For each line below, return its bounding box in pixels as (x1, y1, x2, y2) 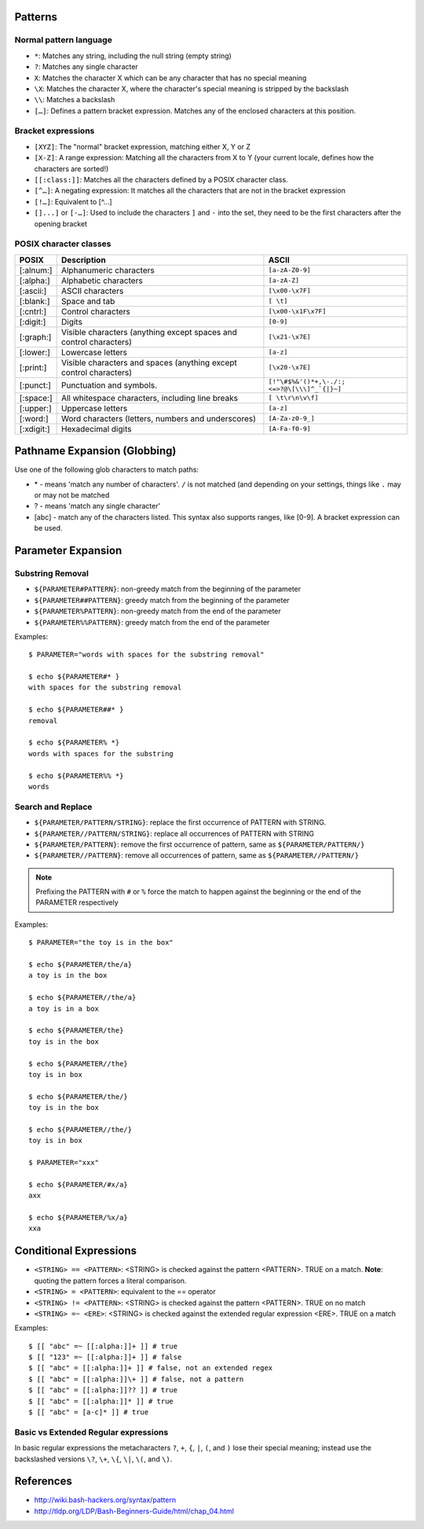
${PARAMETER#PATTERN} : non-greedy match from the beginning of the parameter (34, 584, 302, 594)
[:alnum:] (19, 264, 53, 275)
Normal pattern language (14, 35, 113, 46)
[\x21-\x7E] (268, 333, 312, 341)
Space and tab (60, 296, 115, 307)
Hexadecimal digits (60, 423, 132, 434)
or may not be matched (34, 491, 110, 500)
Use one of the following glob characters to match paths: (14, 465, 199, 475)
